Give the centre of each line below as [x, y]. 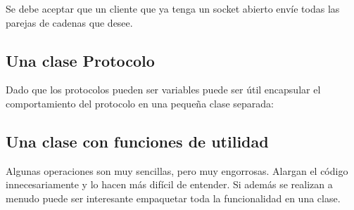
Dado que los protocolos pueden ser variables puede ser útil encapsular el [163, 90]
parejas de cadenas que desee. [69, 22]
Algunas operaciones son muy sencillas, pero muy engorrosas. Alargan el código [177, 170]
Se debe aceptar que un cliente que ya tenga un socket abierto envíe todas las [173, 8]
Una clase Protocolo [80, 60]
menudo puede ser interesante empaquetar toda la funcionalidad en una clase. [173, 198]
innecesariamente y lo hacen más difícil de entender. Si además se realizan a [169, 184]
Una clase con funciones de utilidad [137, 141]
